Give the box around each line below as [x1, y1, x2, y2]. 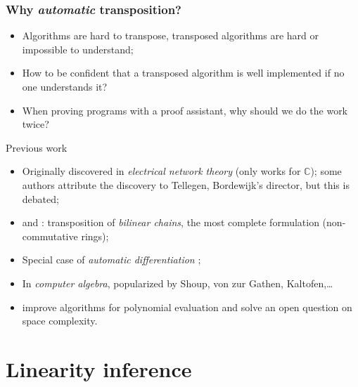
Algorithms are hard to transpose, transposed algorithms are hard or [22, 28, 319, 43]
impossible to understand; [22, 41, 134, 56]
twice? [22, 117, 49, 131]
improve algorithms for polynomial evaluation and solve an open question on [22, 299, 352, 314]
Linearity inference [6, 354, 192, 383]
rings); [81, 228, 109, 243]
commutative [22, 228, 78, 243]
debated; [22, 191, 59, 206]
